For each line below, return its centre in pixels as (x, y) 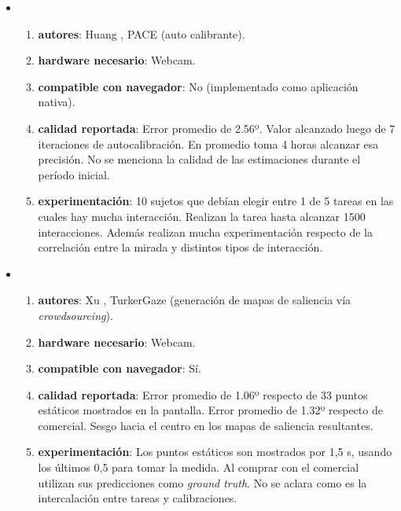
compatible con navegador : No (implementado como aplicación (198, 86)
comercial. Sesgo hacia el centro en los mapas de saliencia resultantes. (206, 425)
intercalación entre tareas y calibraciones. (138, 498)
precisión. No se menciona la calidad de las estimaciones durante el (199, 159)
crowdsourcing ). (75, 315)
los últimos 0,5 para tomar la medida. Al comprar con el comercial (199, 467)
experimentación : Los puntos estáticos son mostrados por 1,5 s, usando (215, 452)
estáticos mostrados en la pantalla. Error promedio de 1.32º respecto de (210, 410)
